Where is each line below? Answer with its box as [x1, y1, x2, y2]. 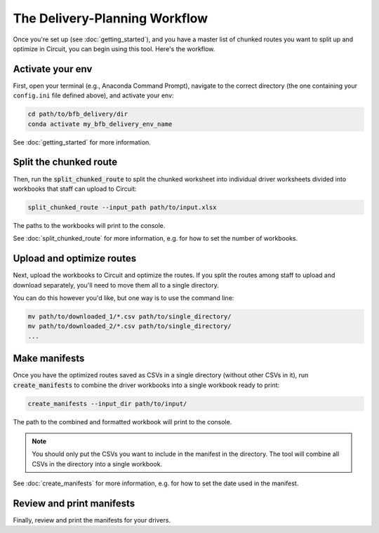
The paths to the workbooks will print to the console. [13, 221, 166, 229]
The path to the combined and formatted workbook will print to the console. [13, 417, 232, 426]
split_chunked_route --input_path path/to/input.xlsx [27, 203, 217, 211]
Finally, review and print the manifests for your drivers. [13, 516, 171, 525]
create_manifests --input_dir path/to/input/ [27, 400, 187, 407]
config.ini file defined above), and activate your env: [13, 91, 175, 100]
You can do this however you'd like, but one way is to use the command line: [13, 293, 234, 302]
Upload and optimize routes [13, 252, 137, 264]
